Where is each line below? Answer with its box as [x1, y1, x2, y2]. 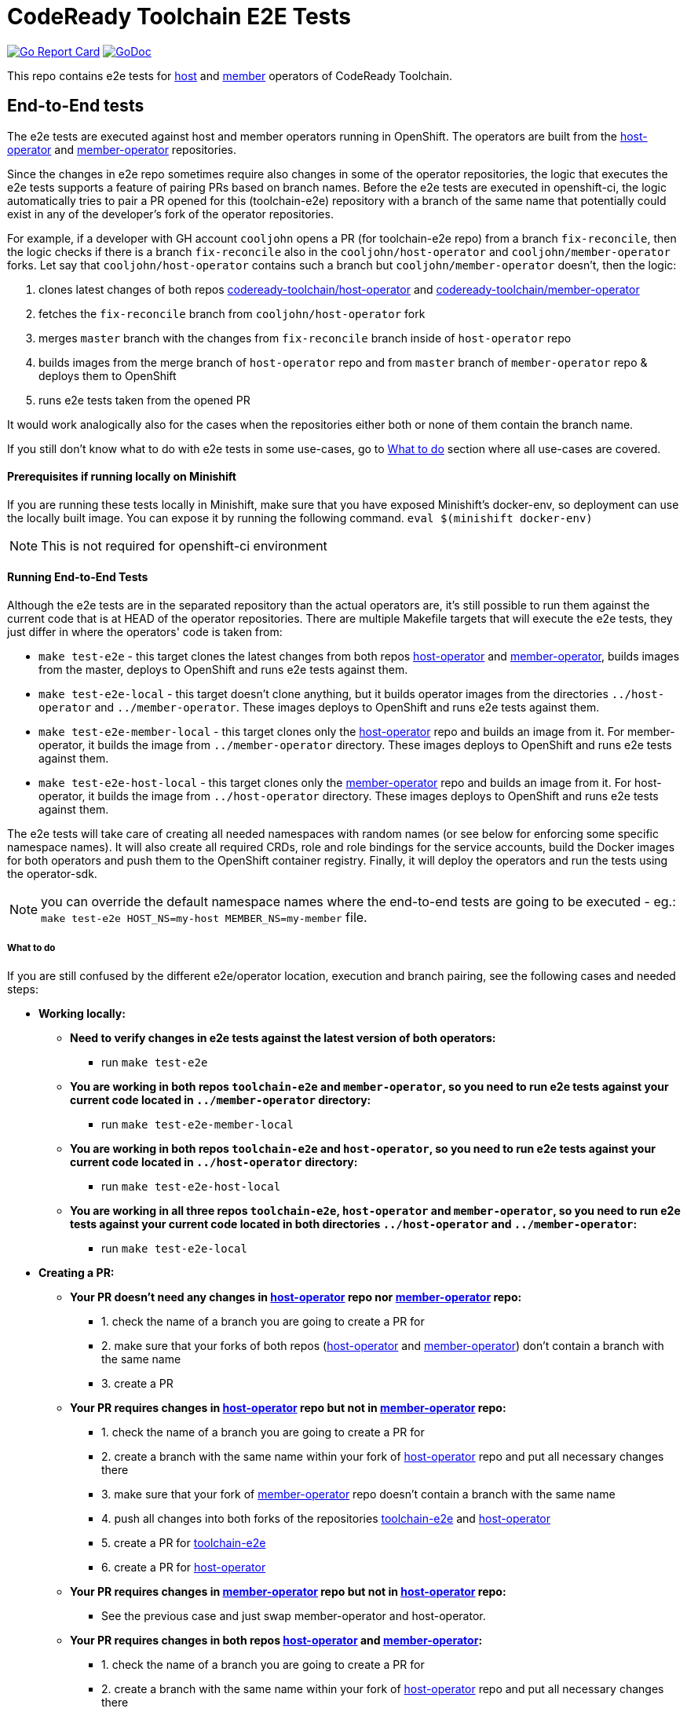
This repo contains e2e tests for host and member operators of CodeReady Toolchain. [7, 68, 453, 82]
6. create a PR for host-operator [101, 1560, 266, 1574]
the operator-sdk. [7, 867, 97, 881]
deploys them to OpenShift [38, 368, 177, 382]
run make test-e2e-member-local [101, 1117, 294, 1131]
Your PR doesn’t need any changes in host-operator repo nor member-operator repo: [70, 1289, 522, 1304]
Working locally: [38, 1006, 126, 1020]
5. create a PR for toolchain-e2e [101, 1535, 266, 1549]
